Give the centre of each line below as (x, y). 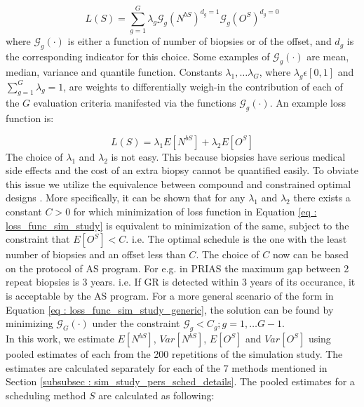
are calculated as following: (156, 395)
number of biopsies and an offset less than (96, 254)
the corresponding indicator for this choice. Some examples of (138, 56)
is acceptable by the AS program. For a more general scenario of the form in (170, 296)
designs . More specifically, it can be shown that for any (126, 198)
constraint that (38, 239)
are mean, (328, 56)
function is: (30, 118)
